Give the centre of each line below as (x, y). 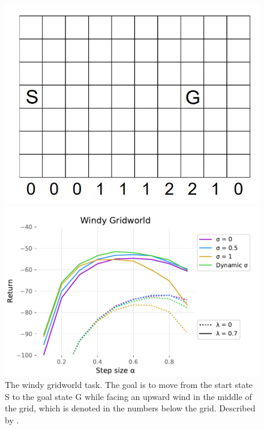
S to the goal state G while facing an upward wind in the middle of (128, 396)
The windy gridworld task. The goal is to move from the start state (129, 385)
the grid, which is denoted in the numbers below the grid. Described (130, 408)
